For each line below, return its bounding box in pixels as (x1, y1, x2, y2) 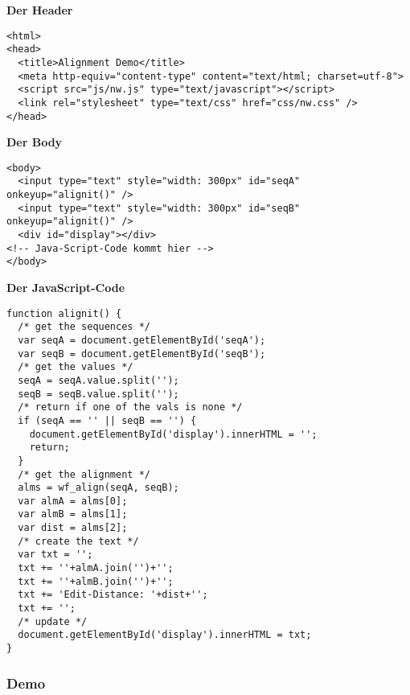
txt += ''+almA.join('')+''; (18, 562, 174, 574)
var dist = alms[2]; (18, 522, 128, 534)
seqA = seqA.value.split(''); (18, 374, 179, 386)
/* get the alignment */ (18, 468, 150, 480)
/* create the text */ (18, 535, 139, 547)
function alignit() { (6, 307, 122, 319)
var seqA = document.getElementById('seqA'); (18, 334, 266, 346)
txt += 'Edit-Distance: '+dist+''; (18, 589, 208, 601)
